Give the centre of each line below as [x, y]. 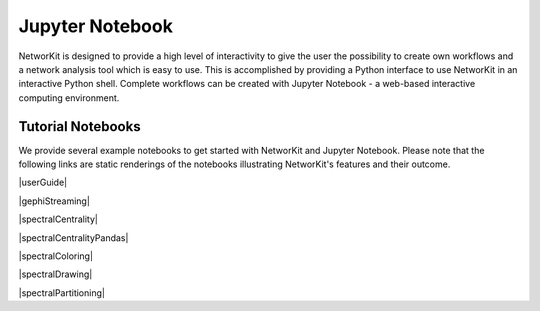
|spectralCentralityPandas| [73, 237]
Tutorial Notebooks [79, 126]
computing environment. [69, 97]
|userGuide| [43, 182]
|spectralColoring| [56, 256]
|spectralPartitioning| [61, 292]
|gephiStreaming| [54, 201]
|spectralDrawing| [55, 274]
